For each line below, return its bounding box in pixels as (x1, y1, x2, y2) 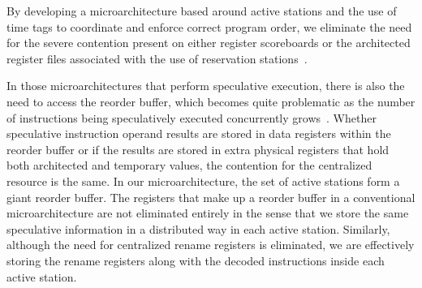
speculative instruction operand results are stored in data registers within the (6, 125, 391, 142)
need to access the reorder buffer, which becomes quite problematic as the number (6, 92, 416, 110)
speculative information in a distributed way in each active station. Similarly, (6, 220, 390, 237)
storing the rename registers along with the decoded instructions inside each (6, 251, 385, 269)
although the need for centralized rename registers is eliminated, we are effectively (6, 236, 415, 253)
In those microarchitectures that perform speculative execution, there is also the (6, 77, 405, 94)
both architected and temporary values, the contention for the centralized (6, 157, 372, 174)
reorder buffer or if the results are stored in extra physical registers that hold (6, 140, 390, 157)
